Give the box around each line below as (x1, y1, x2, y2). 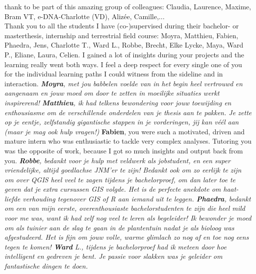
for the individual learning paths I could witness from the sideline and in (4, 69, 223, 79)
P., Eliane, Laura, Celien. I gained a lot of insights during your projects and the (4, 49, 244, 59)
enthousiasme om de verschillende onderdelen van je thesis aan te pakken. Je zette (4, 107, 252, 117)
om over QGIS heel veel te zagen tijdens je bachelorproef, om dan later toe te (4, 174, 236, 184)
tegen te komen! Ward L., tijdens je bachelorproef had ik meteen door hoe (4, 241, 227, 251)
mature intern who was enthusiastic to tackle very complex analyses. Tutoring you (4, 136, 252, 146)
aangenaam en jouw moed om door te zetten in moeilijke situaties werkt (4, 88, 220, 98)
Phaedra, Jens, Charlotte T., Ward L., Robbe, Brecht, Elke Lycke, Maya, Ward (4, 40, 243, 50)
